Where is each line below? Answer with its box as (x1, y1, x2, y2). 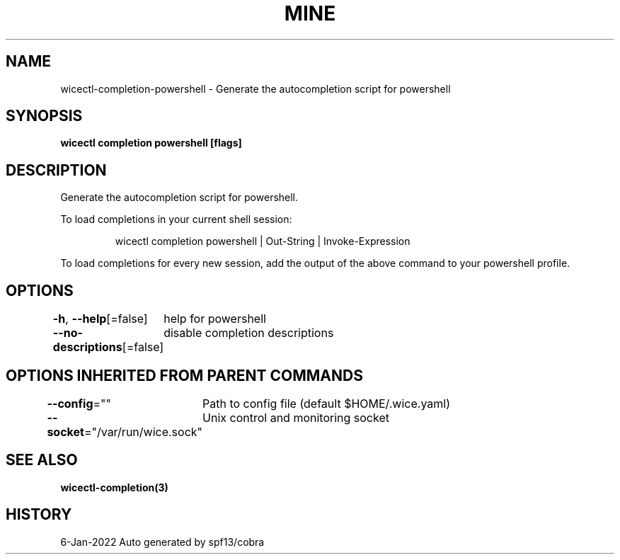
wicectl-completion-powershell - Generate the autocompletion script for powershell (60, 82, 451, 95)
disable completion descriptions (163, 326, 334, 341)
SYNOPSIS (6, 107, 83, 125)
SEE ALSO (6, 451, 78, 469)
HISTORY (6, 505, 72, 524)
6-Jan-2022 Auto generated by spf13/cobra (60, 535, 265, 548)
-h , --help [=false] (52, 312, 148, 326)
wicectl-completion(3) (60, 481, 168, 493)
